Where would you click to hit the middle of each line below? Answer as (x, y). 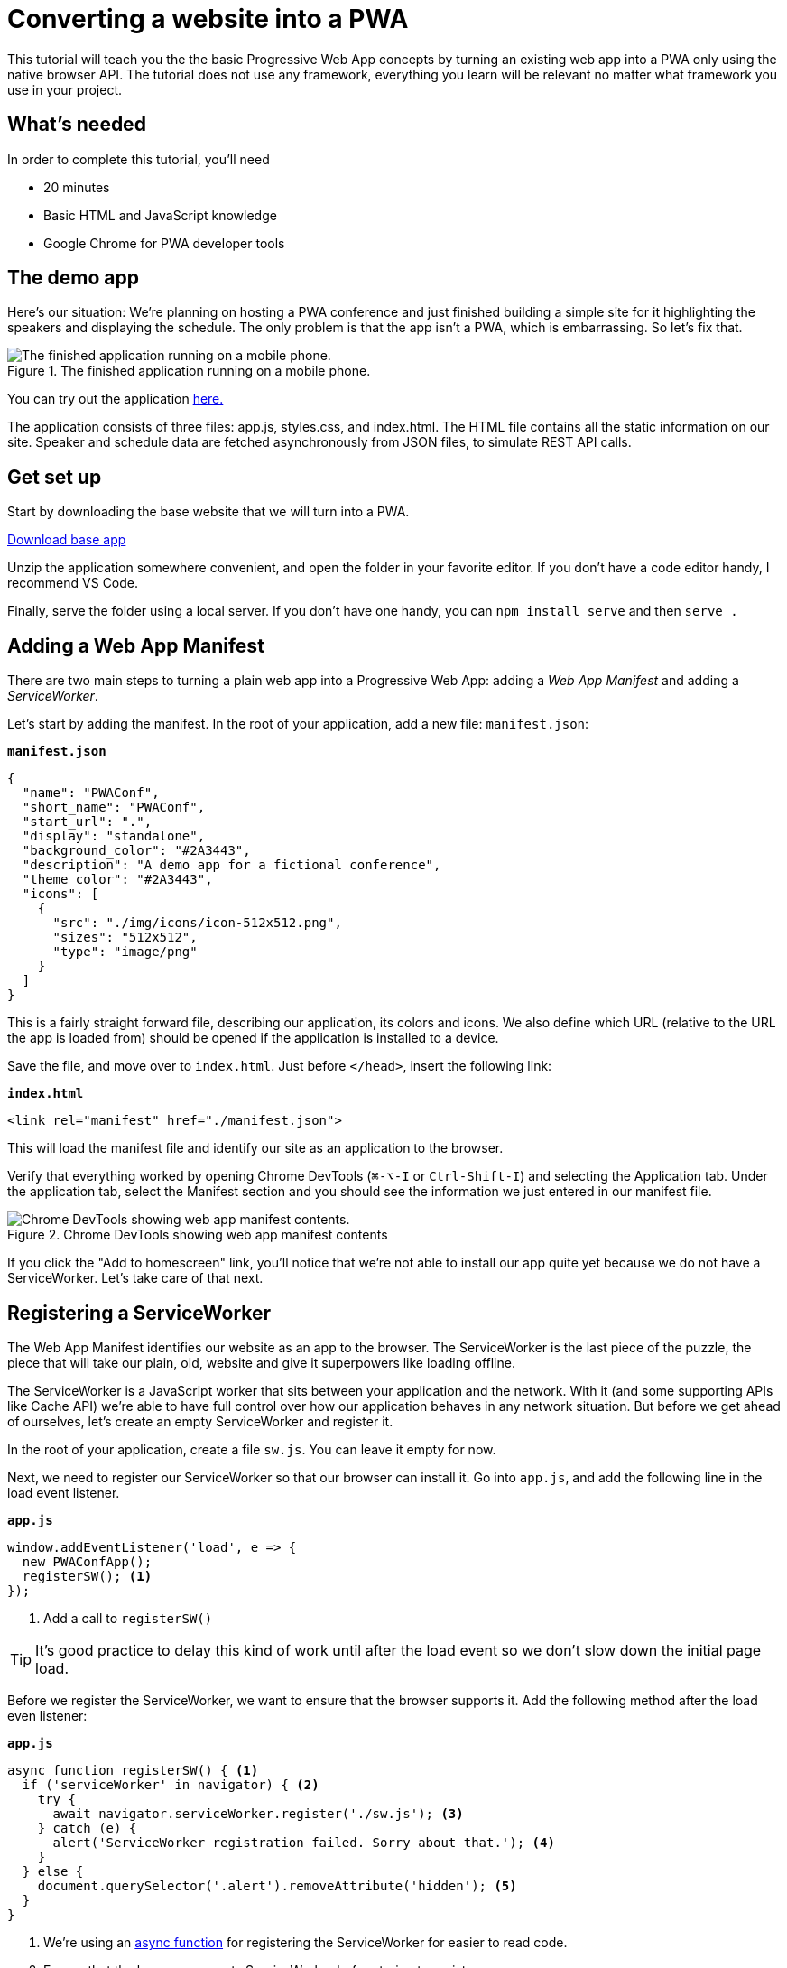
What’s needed (77, 125)
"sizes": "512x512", (125, 938)
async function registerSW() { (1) (133, 1770)
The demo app (74, 278)
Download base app (67, 540)
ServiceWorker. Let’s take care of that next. (135, 1278)
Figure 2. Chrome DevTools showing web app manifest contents (198, 1235)
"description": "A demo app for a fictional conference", (231, 865)
